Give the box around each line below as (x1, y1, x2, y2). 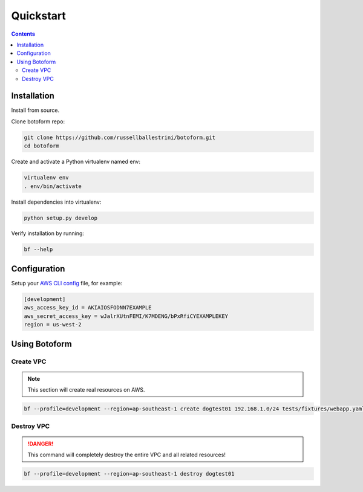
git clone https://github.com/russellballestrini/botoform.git (24, 134, 216, 141)
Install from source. (11, 106, 60, 114)
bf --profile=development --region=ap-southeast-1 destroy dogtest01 (24, 470, 235, 477)
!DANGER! (27, 440, 54, 447)
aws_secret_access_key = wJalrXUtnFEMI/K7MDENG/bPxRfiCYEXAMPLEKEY (24, 312, 229, 320)
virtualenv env (24, 174, 69, 181)
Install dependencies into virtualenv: (11, 198, 102, 206)
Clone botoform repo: (11, 118, 65, 125)
